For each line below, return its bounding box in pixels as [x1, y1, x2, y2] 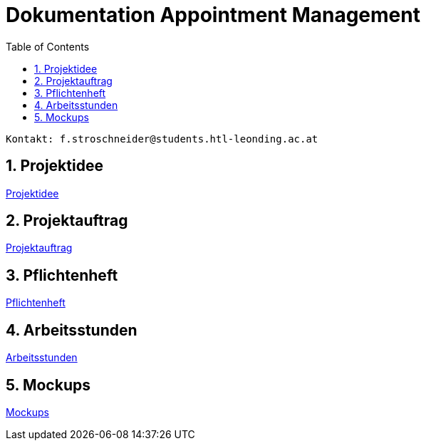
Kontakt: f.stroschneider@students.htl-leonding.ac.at [6, 133, 318, 145]
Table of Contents [6, 40, 90, 53]
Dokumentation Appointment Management [6, 3, 420, 27]
